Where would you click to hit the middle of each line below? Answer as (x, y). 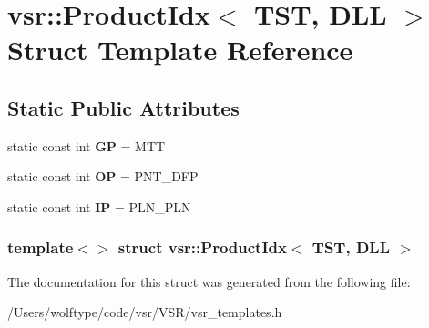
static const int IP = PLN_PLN (99, 206)
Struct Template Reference (180, 50)
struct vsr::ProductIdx (202, 247)
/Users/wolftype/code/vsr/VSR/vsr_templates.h (145, 312)
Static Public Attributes (123, 107)
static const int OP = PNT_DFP (103, 176)
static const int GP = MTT (87, 145)
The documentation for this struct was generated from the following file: (209, 281)
